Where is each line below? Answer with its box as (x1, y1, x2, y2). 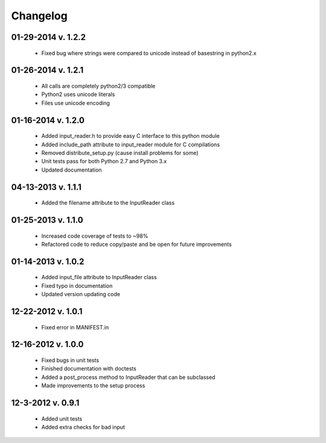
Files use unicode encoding (41, 99, 110, 106)
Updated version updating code (41, 291, 121, 298)
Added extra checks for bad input (41, 423, 125, 430)
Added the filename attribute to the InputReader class (41, 199, 175, 207)
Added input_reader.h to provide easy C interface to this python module (41, 132, 220, 140)
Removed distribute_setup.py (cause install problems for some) (41, 149, 199, 157)
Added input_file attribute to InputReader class (41, 274, 157, 281)
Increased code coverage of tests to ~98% (41, 232, 149, 239)
